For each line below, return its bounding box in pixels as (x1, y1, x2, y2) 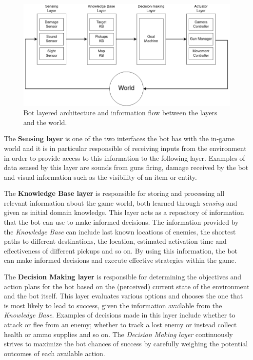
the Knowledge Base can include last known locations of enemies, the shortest (4, 226, 236, 236)
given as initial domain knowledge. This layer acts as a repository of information (4, 207, 244, 217)
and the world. (23, 117, 67, 127)
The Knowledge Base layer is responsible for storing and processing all (4, 188, 225, 198)
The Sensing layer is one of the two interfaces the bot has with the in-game (4, 133, 234, 144)
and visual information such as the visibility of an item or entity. (4, 171, 197, 182)
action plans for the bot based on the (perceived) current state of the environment (4, 281, 250, 291)
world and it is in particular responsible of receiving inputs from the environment (4, 143, 247, 153)
